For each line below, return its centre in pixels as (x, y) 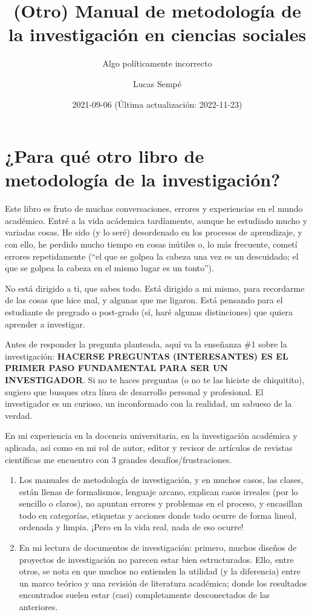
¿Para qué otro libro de (105, 156)
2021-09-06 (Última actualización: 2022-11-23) (157, 104)
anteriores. (38, 607)
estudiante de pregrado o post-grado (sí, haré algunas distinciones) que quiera (149, 311)
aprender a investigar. (45, 324)
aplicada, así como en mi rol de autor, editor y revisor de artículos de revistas (149, 447)
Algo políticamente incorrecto (157, 63)
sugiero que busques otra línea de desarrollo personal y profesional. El (134, 391)
